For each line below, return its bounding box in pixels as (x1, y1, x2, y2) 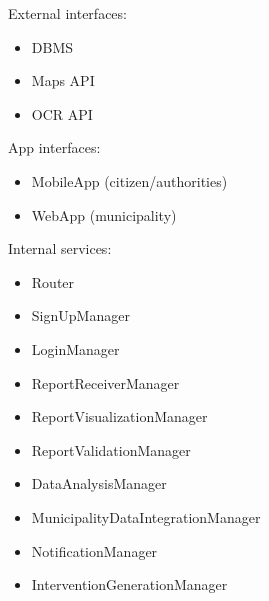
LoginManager (31, 338, 120, 359)
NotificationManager (31, 540, 158, 561)
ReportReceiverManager (31, 372, 180, 393)
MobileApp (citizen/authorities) (31, 170, 228, 191)
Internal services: (8, 238, 112, 259)
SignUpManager (31, 305, 130, 326)
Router (31, 271, 75, 292)
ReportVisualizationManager (31, 406, 208, 427)
